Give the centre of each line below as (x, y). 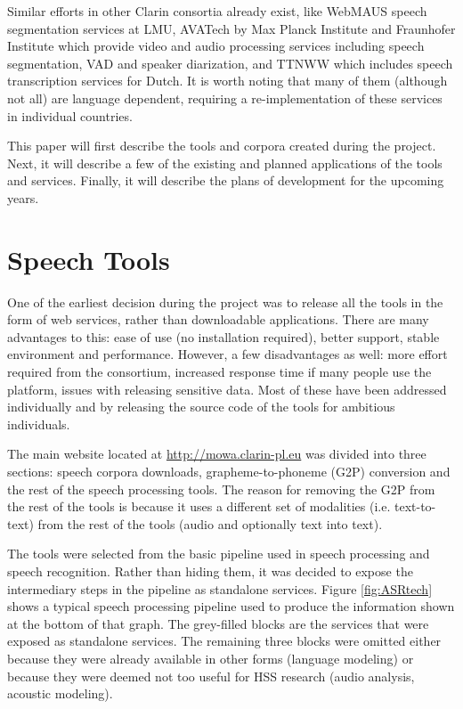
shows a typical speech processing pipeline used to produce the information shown (231, 606)
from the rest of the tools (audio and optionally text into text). (210, 523)
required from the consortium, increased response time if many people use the (219, 372)
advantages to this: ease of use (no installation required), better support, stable (223, 336)
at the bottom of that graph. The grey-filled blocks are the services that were (218, 623)
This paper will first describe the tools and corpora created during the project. (222, 146)
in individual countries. (70, 115)
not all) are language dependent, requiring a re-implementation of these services (225, 98)
